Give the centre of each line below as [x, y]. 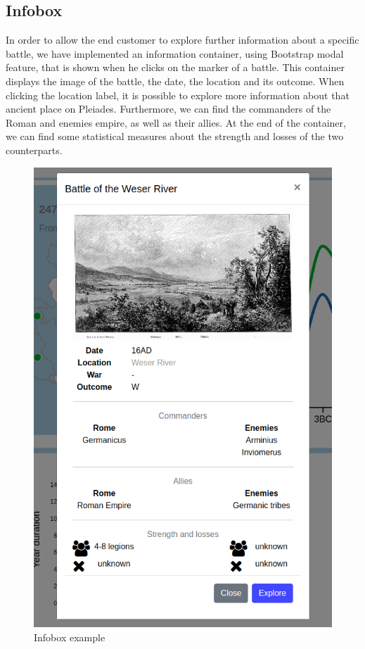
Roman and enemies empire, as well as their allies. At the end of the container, [176, 122]
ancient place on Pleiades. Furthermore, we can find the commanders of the [168, 109]
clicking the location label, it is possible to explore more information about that [178, 95]
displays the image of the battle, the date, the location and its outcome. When [175, 81]
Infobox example [70, 637]
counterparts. [34, 150]
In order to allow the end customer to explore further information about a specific [182, 40]
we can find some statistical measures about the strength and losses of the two [175, 136]
